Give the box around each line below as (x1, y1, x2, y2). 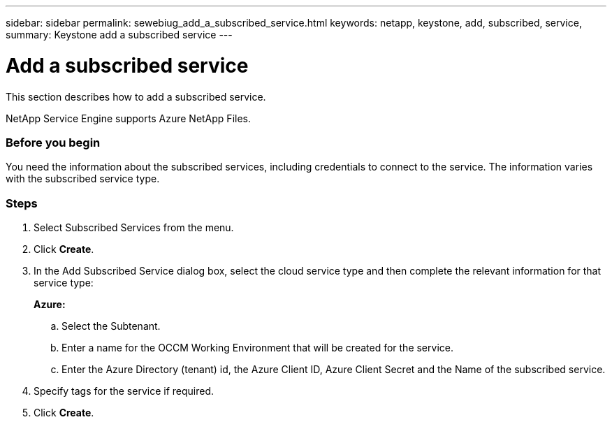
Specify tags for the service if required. (34, 385, 214, 397)
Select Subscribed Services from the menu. (34, 221, 234, 233)
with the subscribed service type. (6, 173, 160, 185)
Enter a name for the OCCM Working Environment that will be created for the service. (61, 342, 453, 354)
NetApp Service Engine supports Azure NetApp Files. (6, 112, 251, 124)
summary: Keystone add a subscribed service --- (6, 29, 233, 41)
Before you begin (6, 135, 101, 150)
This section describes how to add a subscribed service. (6, 90, 266, 103)
